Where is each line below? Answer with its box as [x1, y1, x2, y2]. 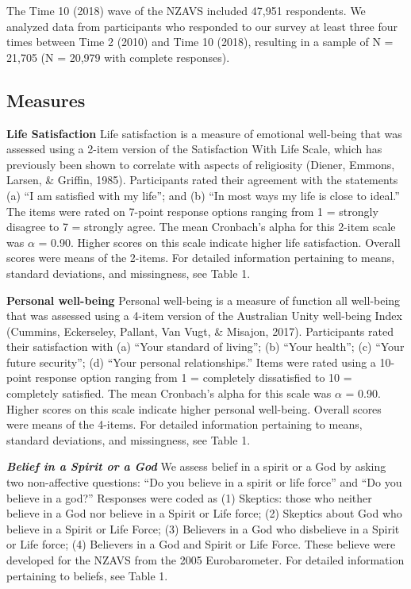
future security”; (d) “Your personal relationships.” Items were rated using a [6, 353, 376, 370]
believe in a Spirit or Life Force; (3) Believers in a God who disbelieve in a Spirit [6, 520, 400, 537]
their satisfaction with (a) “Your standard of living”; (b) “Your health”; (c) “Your [6, 338, 405, 355]
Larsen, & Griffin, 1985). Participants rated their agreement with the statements [6, 171, 398, 188]
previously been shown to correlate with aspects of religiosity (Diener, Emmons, [6, 156, 395, 172]
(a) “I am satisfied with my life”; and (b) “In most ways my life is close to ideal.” [6, 187, 400, 203]
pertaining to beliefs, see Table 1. [6, 567, 168, 583]
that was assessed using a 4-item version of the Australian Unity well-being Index [6, 307, 402, 324]
